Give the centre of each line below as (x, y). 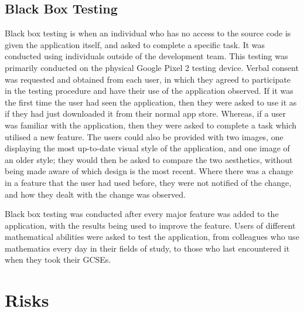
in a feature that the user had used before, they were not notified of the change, (148, 182)
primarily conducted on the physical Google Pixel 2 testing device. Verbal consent (152, 67)
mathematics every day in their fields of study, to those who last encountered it (147, 248)
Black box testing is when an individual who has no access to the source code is (148, 33)
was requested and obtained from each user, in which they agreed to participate (148, 79)
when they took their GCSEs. (58, 260)
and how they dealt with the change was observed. (95, 194)
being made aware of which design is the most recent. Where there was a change (149, 171)
